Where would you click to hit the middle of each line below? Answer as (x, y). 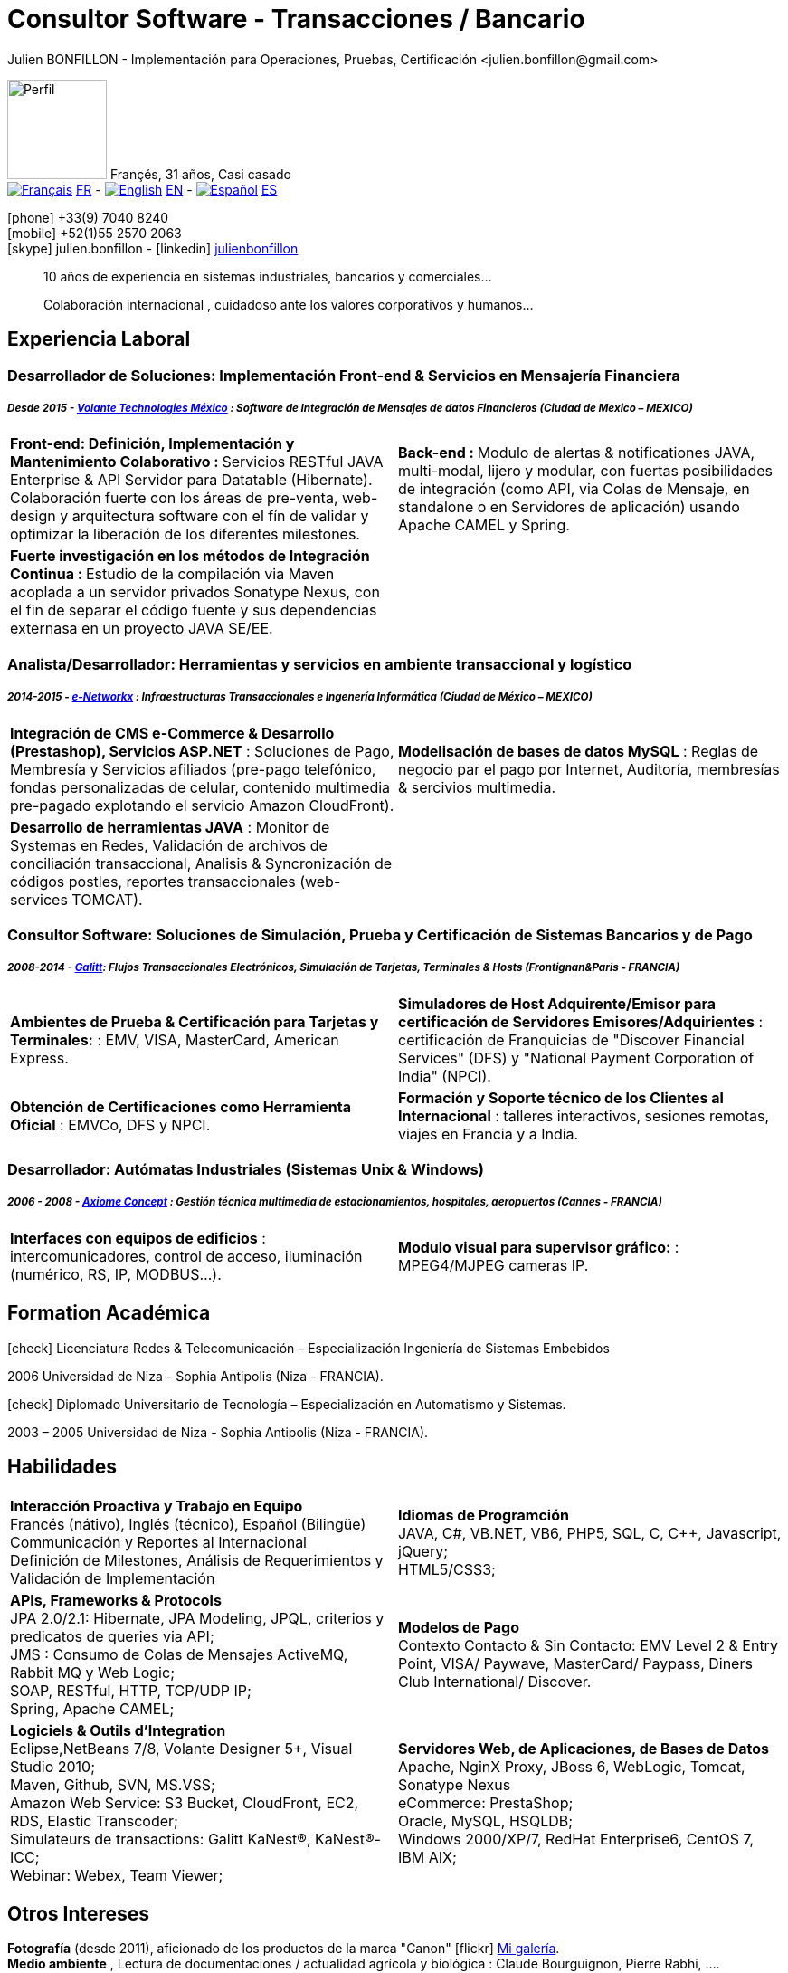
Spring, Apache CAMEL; (92, 1708)
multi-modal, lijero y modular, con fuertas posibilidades (585, 471)
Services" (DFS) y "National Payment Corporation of (576, 1058)
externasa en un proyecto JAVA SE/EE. (142, 629)
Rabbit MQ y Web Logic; (92, 1672)
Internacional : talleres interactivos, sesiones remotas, (584, 1115)
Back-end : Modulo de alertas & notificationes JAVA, (577, 453)
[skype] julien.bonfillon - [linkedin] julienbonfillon (153, 248)
